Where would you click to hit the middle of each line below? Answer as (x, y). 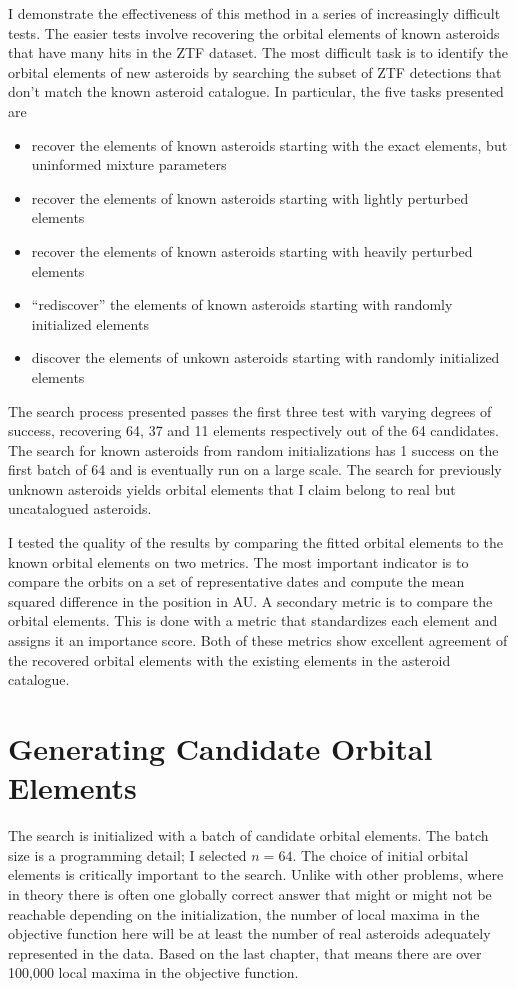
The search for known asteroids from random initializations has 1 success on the (253, 449)
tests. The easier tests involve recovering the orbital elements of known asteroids (254, 32)
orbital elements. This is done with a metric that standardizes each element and (253, 620)
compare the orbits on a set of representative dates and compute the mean (236, 581)
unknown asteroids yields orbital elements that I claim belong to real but (232, 488)
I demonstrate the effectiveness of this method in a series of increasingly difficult (254, 13)
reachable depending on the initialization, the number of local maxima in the (244, 913)
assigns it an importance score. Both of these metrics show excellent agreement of (258, 640)
